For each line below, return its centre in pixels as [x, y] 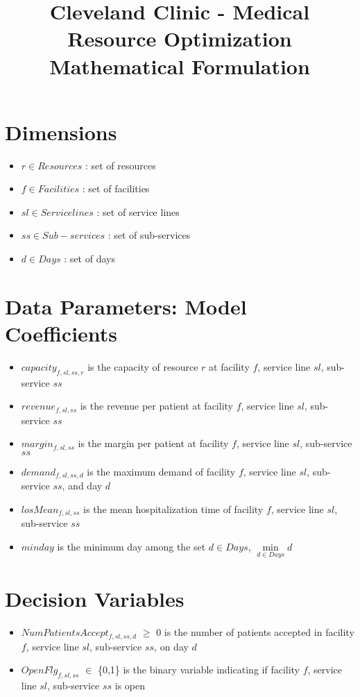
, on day [171, 646]
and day [85, 486]
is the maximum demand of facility [161, 471]
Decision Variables [95, 599]
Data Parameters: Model [126, 306]
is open [130, 686]
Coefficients [61, 334]
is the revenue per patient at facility [156, 406]
